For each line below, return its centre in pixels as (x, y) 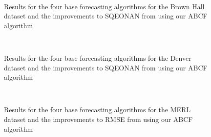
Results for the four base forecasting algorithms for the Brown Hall (104, 6)
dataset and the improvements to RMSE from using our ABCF (98, 119)
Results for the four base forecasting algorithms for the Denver (98, 58)
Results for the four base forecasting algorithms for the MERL (97, 110)
